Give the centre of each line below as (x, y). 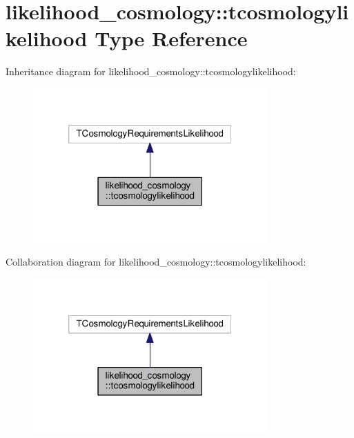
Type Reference (171, 38)
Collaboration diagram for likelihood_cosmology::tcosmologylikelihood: (156, 262)
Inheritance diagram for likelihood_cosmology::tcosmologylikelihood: (151, 71)
